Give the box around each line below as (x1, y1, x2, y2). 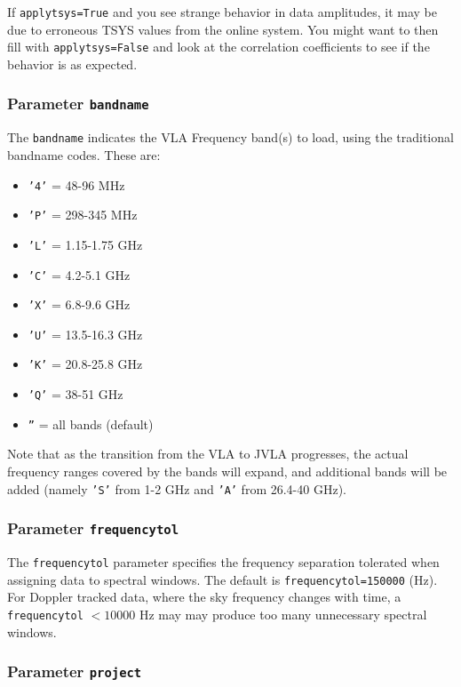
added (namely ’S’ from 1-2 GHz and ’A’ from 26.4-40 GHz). (7, 479, 346, 498)
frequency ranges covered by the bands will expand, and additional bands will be (7, 462, 448, 481)
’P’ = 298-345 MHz (28, 205, 138, 224)
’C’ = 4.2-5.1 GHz (28, 265, 131, 284)
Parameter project (7, 660, 142, 683)
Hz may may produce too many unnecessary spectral (139, 604, 427, 623)
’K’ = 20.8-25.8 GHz (28, 355, 143, 373)
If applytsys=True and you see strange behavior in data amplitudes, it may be (7, 3, 437, 20)
